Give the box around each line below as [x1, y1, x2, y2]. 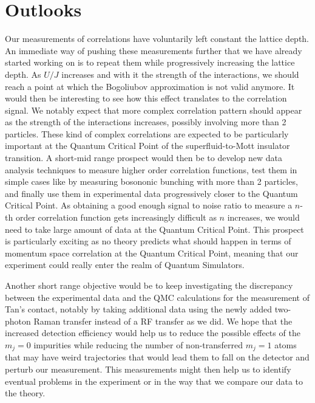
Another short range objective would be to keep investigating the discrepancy [5, 279, 293, 291]
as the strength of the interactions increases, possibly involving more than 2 [5, 115, 286, 128]
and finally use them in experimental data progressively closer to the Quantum [5, 187, 298, 199]
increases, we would [227, 211, 300, 224]
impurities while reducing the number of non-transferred [33, 338, 243, 351]
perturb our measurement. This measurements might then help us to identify [5, 363, 291, 376]
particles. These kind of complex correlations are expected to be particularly [5, 127, 289, 140]
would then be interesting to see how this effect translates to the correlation [5, 92, 287, 105]
